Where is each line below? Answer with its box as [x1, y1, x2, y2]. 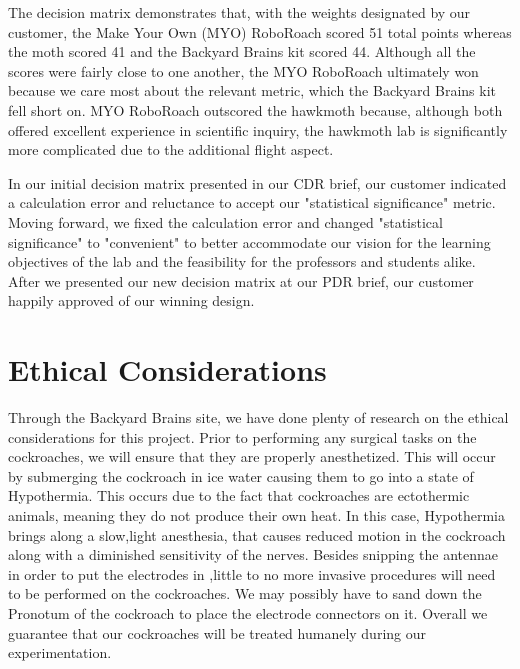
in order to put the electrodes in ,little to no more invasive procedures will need [8, 563, 496, 584]
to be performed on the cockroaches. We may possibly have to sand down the [8, 583, 482, 604]
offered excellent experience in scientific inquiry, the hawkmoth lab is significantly [8, 119, 508, 140]
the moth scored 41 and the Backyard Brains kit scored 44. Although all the [8, 41, 476, 62]
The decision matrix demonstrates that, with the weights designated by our [8, 2, 471, 22]
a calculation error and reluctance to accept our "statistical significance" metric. [8, 192, 496, 213]
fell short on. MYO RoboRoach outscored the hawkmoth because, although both [8, 99, 503, 120]
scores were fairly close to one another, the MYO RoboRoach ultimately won [8, 60, 479, 81]
